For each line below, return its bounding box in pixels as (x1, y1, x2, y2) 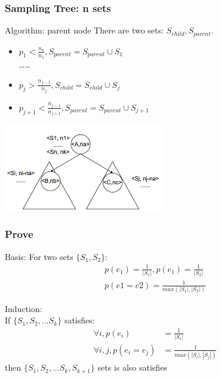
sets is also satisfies (97, 361, 167, 374)
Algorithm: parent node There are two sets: (5, 24, 164, 36)
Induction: (5, 302, 42, 314)
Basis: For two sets (5, 250, 73, 262)
